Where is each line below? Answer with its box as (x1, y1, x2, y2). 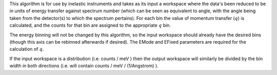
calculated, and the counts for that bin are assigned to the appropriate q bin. (9, 22, 171, 28)
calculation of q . (9, 46, 44, 52)
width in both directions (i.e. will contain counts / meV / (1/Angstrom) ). (9, 63, 159, 69)
